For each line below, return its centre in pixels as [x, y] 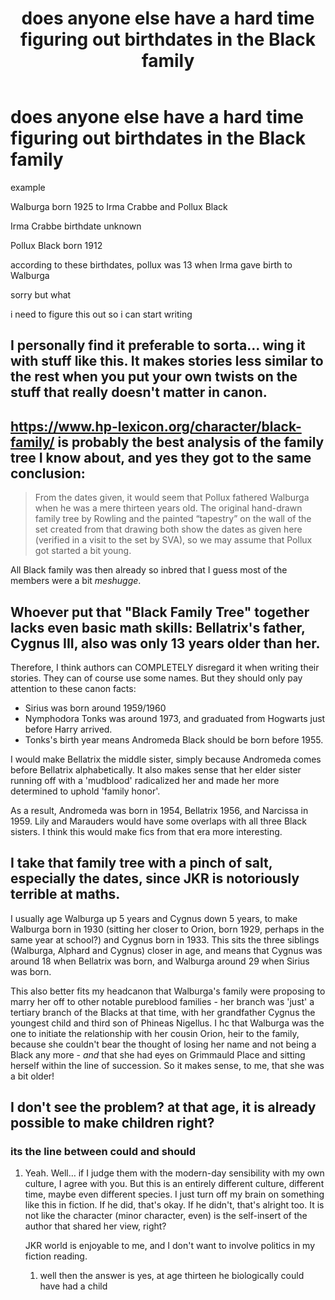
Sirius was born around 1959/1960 [95, 708]
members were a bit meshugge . [76, 581]
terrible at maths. [65, 894]
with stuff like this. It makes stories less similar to [167, 361]
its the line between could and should [103, 1152]
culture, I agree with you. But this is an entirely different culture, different [174, 1184]
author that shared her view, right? [95, 1226]
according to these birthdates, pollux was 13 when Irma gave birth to [151, 264]
